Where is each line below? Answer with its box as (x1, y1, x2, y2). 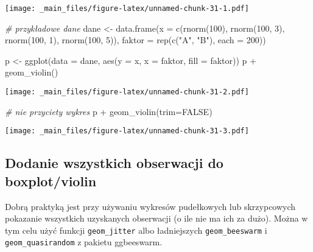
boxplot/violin (5, 171, 97, 190)
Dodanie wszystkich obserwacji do (5, 153, 223, 172)
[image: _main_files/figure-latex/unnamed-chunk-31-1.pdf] (5, 4, 249, 13)
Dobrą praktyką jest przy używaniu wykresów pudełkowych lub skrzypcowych (5, 200, 296, 212)
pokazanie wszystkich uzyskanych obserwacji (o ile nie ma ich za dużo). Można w (5, 212, 308, 225)
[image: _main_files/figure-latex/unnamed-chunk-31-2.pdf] (5, 88, 249, 97)
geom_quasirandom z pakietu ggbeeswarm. (5, 236, 163, 248)
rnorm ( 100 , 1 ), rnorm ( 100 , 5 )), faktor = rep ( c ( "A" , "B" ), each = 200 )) (5, 33, 266, 46)
